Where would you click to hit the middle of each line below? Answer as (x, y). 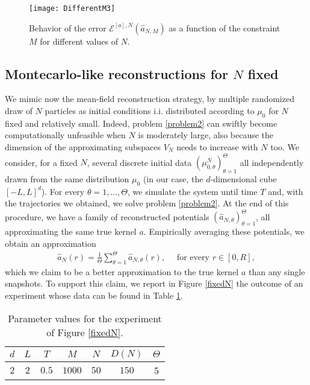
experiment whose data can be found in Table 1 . (94, 295)
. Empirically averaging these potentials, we (224, 231)
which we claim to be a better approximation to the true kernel (122, 271)
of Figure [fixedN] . (85, 332)
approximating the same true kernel (71, 231)
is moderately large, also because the (206, 135)
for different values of (79, 41)
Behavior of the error (68, 27)
